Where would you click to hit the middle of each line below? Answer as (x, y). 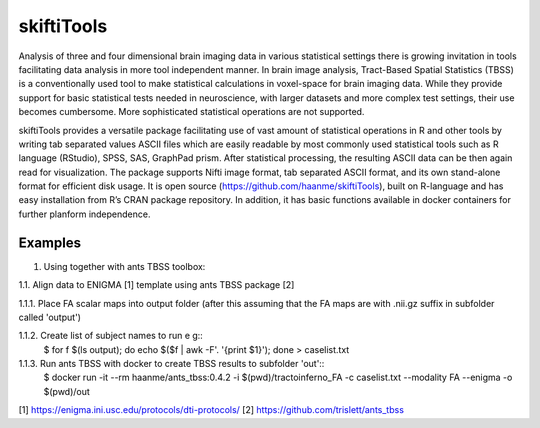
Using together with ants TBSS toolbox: (124, 266)
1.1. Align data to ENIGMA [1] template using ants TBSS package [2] (156, 285)
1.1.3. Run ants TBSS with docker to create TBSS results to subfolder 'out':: (171, 364)
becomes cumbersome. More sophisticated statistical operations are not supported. (191, 112)
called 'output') (50, 317)
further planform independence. (84, 214)
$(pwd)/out (66, 391)
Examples (50, 242)
